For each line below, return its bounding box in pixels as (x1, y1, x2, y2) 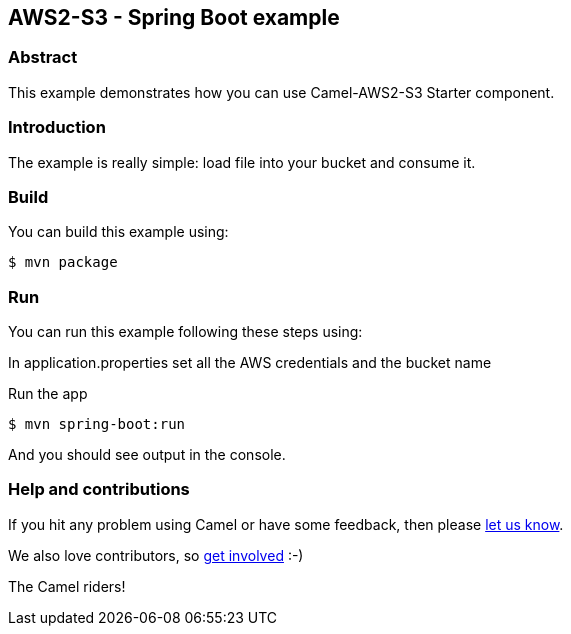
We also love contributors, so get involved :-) (8, 546, 304, 564)
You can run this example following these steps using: (8, 323, 363, 341)
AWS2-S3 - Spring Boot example (8, 5, 340, 30)
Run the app (8, 385, 88, 403)
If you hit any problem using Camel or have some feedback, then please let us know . (8, 515, 564, 533)
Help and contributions (8, 479, 190, 500)
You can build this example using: (8, 223, 229, 241)
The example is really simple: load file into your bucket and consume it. (8, 153, 476, 171)
